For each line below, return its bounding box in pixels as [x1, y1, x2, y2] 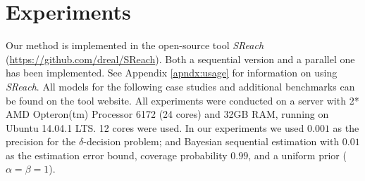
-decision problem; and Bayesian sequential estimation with [83, 134, 340, 149]
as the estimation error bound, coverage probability [6, 147, 228, 162]
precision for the [6, 134, 76, 149]
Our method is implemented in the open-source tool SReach [6, 38, 264, 53]
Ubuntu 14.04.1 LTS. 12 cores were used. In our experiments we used [6, 120, 304, 135]
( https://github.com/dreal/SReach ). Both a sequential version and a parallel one [6, 51, 355, 66]
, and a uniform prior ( [248, 147, 347, 162]
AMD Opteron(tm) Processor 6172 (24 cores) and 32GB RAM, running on [6, 107, 329, 121]
